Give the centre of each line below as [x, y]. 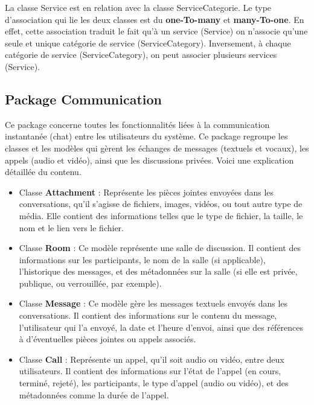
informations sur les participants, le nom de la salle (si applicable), [142, 259]
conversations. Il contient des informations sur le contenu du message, [148, 315]
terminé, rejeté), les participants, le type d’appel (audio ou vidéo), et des [154, 383]
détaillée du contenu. [43, 172]
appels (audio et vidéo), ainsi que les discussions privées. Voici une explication [149, 160]
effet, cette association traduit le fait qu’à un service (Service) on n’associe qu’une [156, 31]
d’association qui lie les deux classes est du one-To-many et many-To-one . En [155, 19]
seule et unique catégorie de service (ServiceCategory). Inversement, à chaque [148, 43]
